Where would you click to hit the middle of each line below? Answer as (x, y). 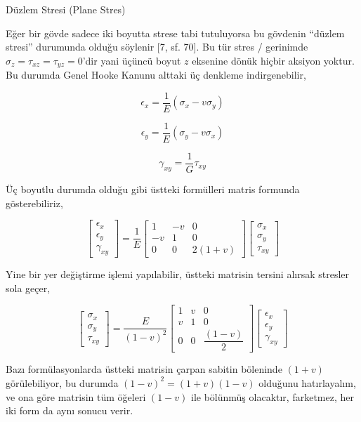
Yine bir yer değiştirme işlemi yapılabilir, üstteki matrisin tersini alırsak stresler (178, 274)
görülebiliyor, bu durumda (62, 382)
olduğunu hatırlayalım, (307, 382)
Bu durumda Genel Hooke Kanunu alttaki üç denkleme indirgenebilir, (156, 75)
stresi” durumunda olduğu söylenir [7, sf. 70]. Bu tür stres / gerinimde (157, 47)
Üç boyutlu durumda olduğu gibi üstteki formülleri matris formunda (153, 189)
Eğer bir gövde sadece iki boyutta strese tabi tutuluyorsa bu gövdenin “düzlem (175, 33)
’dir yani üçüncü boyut (132, 60)
